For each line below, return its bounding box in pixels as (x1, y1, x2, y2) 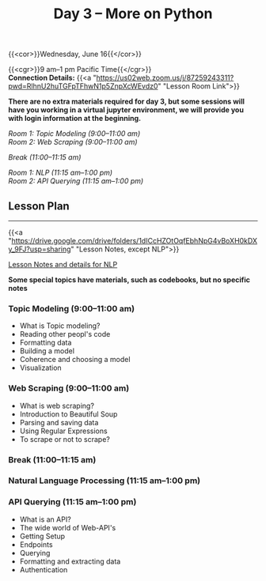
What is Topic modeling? (19, 321, 101, 330)
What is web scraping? (19, 401, 95, 410)
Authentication (19, 564, 68, 574)
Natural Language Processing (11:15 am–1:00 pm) (8, 475, 201, 486)
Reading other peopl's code (19, 330, 111, 339)
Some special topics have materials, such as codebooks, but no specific (8, 275, 251, 285)
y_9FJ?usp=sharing (8, 244, 71, 254)
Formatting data (19, 338, 72, 348)
